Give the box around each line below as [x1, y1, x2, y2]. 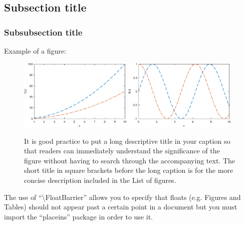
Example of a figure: [4, 46, 66, 56]
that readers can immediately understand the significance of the [24, 145, 220, 156]
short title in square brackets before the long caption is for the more [24, 165, 233, 175]
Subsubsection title [4, 26, 83, 38]
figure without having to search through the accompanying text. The [24, 155, 235, 165]
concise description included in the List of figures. [24, 175, 176, 185]
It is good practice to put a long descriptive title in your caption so [24, 135, 230, 146]
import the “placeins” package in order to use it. [4, 211, 153, 221]
